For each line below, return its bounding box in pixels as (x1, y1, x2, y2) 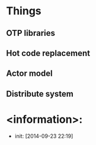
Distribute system (6, 88, 74, 99)
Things (6, 4, 41, 18)
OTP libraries (6, 28, 55, 38)
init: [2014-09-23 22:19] (14, 132, 73, 140)
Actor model (6, 69, 53, 79)
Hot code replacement (6, 48, 91, 58)
